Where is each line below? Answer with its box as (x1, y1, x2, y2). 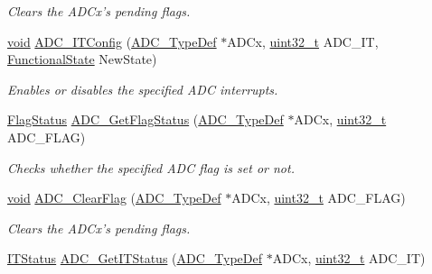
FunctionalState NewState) (7, 50, 157, 68)
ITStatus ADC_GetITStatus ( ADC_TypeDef (7, 249, 263, 268)
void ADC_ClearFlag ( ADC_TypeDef (7, 188, 221, 207)
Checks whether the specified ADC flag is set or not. (7, 158, 295, 177)
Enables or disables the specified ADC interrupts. (7, 79, 278, 98)
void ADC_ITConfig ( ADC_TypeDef (7, 32, 217, 50)
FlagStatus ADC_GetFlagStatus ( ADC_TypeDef (7, 110, 284, 129)
